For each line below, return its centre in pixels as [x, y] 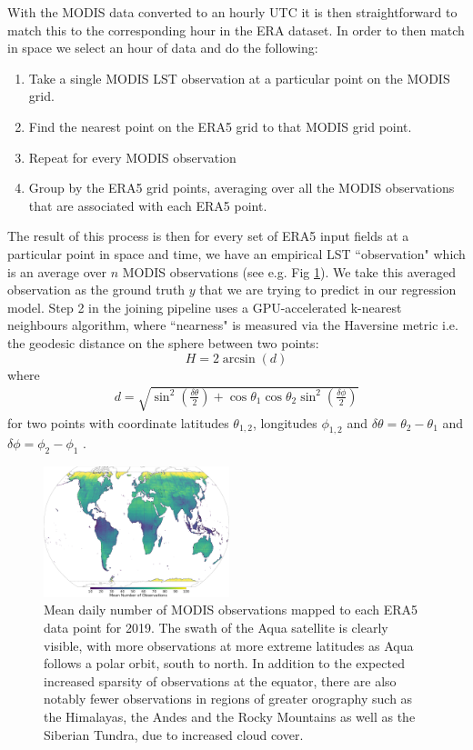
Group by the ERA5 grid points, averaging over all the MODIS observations [242, 188]
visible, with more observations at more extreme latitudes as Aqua [229, 645]
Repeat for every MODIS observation [132, 157]
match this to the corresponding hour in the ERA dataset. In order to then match [236, 30]
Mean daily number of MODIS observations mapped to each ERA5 [231, 610]
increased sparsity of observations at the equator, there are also [220, 680]
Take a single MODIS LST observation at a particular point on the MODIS [239, 78]
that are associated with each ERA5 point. [148, 205]
